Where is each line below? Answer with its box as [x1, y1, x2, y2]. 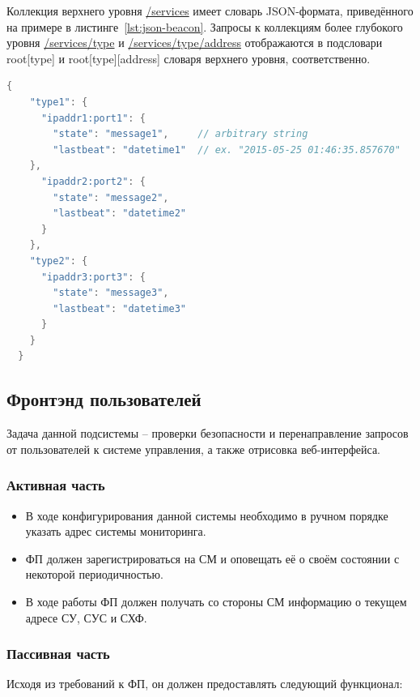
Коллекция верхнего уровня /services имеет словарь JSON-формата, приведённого [6, 2, 414, 19]
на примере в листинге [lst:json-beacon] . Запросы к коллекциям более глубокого [6, 18, 403, 35]
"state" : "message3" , [53, 287, 169, 299]
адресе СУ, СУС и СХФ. [25, 609, 147, 626]
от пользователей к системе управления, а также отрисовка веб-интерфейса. [6, 440, 380, 457]
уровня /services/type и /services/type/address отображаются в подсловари [6, 34, 383, 51]
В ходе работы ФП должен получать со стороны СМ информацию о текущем [25, 593, 407, 610]
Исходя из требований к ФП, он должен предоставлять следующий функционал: [6, 675, 403, 692]
